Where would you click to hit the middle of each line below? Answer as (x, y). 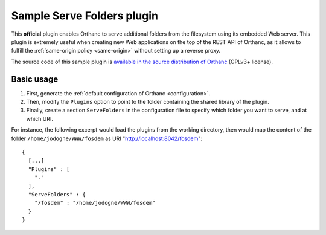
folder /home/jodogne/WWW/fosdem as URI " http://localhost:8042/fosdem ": (107, 138)
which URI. (40, 118)
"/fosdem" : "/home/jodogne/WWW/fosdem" (95, 203)
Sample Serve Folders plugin (85, 16)
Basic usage (35, 79)
